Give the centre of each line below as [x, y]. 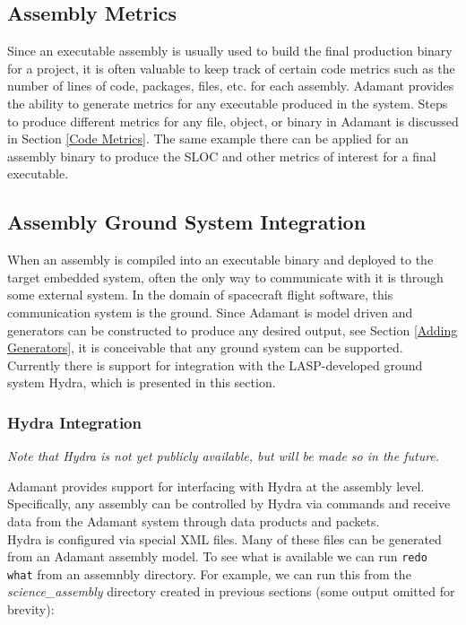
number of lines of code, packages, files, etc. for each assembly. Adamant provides [231, 86]
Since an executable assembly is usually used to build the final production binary [230, 51]
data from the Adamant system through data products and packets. [194, 521]
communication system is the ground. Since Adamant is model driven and [210, 312]
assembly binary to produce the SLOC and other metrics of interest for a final [222, 156]
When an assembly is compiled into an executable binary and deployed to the [220, 260]
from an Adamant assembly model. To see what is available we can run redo [217, 556]
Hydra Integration [74, 422]
